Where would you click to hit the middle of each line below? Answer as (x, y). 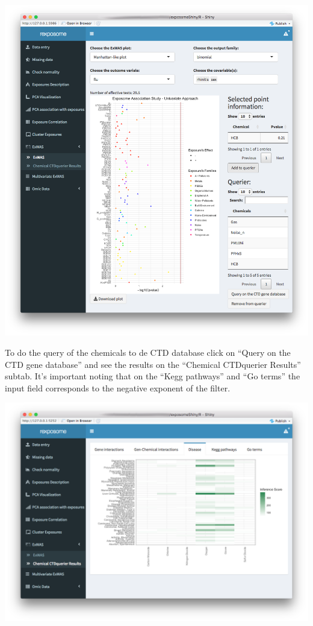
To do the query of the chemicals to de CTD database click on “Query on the (148, 353)
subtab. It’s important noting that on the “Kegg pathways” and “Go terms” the (153, 376)
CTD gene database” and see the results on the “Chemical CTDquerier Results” (153, 364)
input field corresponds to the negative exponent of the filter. (118, 387)
